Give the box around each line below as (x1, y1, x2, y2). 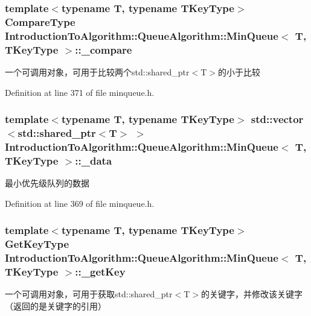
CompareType (5, 14, 75, 29)
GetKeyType (5, 236, 69, 251)
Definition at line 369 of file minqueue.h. (5, 197, 155, 209)
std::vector (251, 112, 304, 127)
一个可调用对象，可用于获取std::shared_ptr (5, 288, 173, 300)
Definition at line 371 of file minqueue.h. (5, 86, 155, 98)
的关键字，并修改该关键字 (200, 288, 303, 300)
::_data (75, 153, 112, 168)
